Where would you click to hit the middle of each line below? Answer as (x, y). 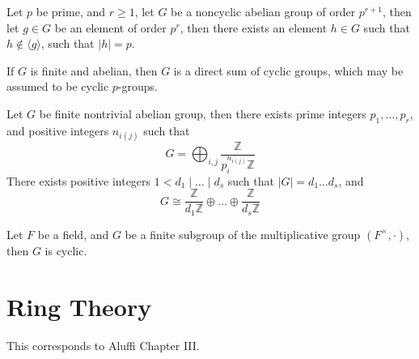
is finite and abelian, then (94, 70)
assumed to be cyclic (58, 86)
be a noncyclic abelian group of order (263, 11)
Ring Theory (79, 306)
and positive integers (58, 130)
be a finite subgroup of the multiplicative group (243, 234)
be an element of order (110, 27)
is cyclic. (66, 250)
